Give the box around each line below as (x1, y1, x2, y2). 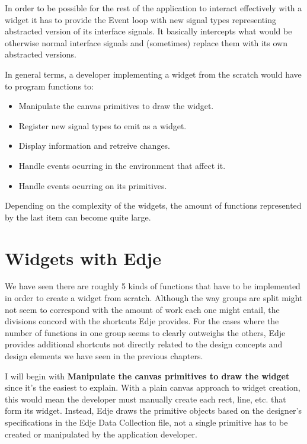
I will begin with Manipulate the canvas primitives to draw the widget (5, 369, 290, 382)
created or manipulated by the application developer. (5, 427, 197, 440)
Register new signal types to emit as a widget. (18, 119, 187, 132)
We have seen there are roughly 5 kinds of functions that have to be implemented (5, 280, 300, 292)
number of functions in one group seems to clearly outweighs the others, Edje (5, 326, 286, 338)
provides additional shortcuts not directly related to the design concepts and (5, 338, 283, 350)
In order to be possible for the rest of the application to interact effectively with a (5, 2, 302, 14)
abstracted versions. (5, 48, 76, 60)
